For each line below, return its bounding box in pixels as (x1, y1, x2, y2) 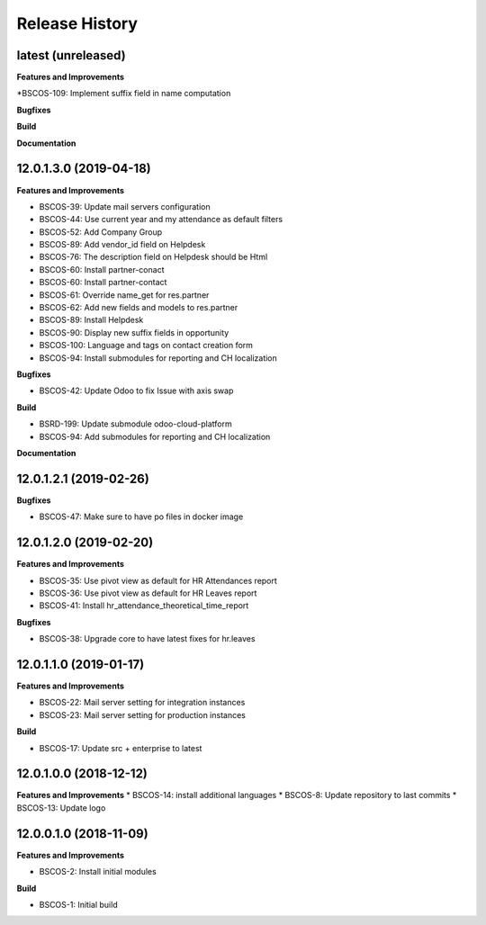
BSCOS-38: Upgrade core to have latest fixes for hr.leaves (39, 633, 256, 644)
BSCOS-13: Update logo (16, 802, 106, 813)
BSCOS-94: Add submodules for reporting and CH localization (39, 431, 271, 442)
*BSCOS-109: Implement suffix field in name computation (16, 88, 231, 99)
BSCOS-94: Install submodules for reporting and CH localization (39, 352, 278, 364)
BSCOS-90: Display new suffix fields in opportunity (39, 327, 229, 337)
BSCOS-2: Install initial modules (39, 867, 157, 877)
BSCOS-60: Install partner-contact (39, 277, 167, 288)
